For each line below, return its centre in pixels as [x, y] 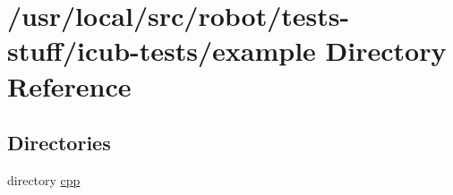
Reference [69, 85]
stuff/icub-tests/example [162, 51]
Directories [59, 143]
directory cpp [44, 179]
